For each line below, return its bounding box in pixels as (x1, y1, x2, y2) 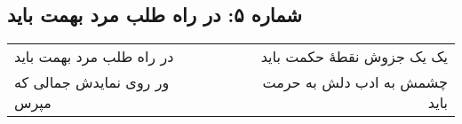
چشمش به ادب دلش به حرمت (262, 72, 448, 93)
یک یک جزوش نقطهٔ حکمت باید (260, 46, 448, 67)
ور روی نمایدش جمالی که (14, 72, 170, 93)
